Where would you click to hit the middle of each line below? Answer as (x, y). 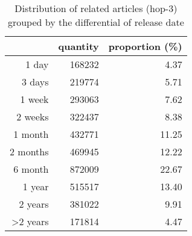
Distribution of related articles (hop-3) (96, 8)
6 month (31, 169)
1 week (34, 99)
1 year (36, 186)
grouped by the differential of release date (96, 22)
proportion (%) (145, 46)
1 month (31, 134)
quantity (78, 46)
